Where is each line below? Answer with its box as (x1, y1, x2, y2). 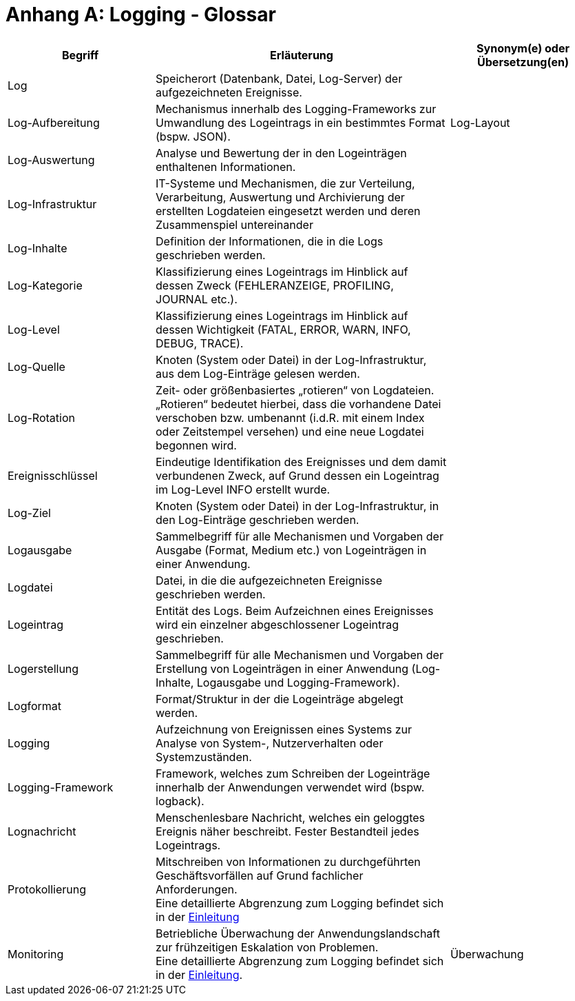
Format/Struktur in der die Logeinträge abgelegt (156, 691, 404, 706)
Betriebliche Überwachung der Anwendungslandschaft (156, 926, 440, 940)
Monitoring (8, 947, 64, 961)
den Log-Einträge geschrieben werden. (156, 512, 359, 527)
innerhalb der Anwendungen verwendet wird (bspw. (156, 780, 425, 794)
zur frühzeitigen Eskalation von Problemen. (156, 940, 379, 954)
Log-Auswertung (8, 152, 95, 167)
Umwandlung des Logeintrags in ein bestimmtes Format (156, 115, 446, 130)
